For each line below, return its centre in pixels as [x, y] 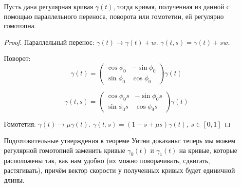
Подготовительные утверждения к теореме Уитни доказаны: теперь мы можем [120, 140]
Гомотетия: [20, 124]
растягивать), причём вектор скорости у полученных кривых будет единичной [120, 170]
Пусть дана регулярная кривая [49, 6]
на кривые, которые [208, 150]
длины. [14, 179]
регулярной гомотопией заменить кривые [65, 150]
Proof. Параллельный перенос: [49, 42]
